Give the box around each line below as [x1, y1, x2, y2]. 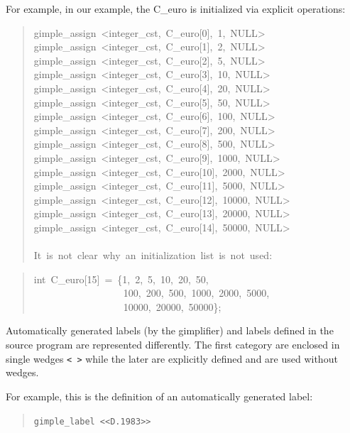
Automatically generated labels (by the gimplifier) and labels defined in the [6, 323, 334, 338]
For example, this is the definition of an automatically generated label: [6, 388, 313, 403]
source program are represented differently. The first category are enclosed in [6, 337, 340, 352]
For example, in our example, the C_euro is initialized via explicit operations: [6, 1, 346, 16]
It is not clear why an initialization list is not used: [33, 248, 273, 263]
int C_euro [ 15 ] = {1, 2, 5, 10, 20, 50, [33, 271, 209, 286]
